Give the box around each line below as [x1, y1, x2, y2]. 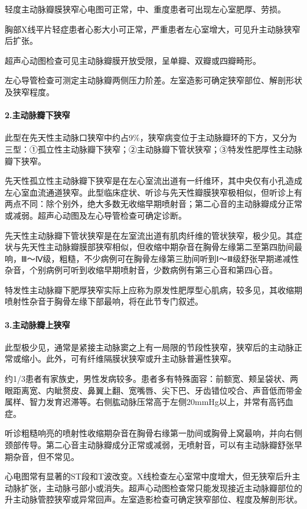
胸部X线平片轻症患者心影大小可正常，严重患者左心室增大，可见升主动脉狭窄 [5, 22, 301, 35]
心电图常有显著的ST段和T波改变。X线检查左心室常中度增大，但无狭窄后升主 [5, 470, 301, 482]
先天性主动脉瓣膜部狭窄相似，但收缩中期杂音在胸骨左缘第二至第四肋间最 [21, 241, 302, 253]
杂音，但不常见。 [12, 450, 79, 462]
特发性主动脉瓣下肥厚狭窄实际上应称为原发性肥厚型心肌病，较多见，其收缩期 [5, 283, 302, 296]
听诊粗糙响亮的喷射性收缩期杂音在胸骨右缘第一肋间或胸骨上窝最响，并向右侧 [5, 427, 302, 439]
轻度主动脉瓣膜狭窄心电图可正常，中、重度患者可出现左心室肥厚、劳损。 [5, 3, 286, 15]
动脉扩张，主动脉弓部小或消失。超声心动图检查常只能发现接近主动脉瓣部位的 [5, 481, 302, 494]
